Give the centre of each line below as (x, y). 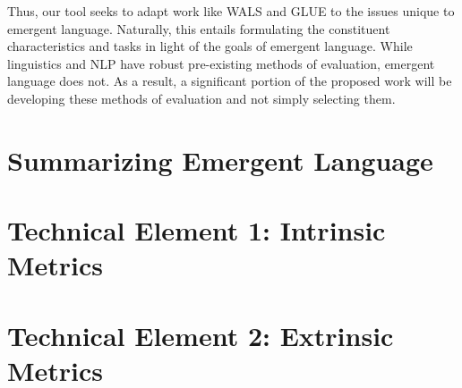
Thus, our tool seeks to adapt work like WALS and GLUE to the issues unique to (231, 11)
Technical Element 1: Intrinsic (197, 230)
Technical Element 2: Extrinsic (201, 335)
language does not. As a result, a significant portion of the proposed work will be (230, 81)
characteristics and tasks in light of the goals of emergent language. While (210, 46)
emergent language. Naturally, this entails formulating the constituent (199, 28)
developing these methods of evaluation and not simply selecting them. (201, 98)
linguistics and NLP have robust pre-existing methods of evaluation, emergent (221, 63)
